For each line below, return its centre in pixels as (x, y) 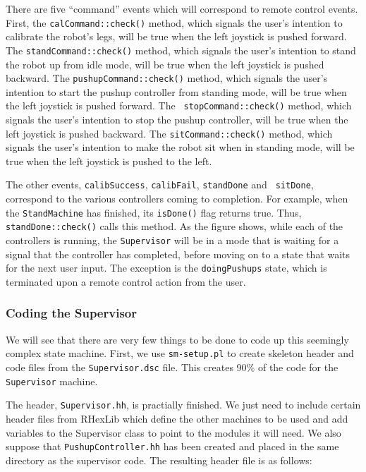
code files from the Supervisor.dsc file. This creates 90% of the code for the (172, 367)
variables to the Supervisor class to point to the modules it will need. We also (173, 432)
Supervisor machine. (52, 381)
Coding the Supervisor (71, 313)
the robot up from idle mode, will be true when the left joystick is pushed (165, 64)
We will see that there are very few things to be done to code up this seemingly (177, 339)
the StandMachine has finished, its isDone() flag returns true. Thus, (154, 212)
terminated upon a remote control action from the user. (126, 281)
